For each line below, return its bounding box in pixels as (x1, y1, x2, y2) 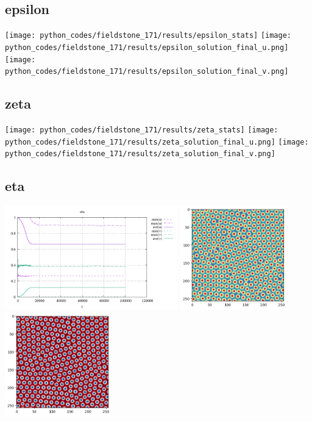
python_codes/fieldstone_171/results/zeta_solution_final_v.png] (5, 149, 275, 159)
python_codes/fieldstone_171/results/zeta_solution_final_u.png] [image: (5, 137, 309, 146)
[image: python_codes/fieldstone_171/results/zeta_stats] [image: (5, 126, 278, 135)
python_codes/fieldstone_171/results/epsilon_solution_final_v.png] (5, 67, 289, 76)
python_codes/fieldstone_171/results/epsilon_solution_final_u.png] (5, 43, 289, 52)
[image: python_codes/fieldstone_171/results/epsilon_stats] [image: (5, 31, 292, 40)
